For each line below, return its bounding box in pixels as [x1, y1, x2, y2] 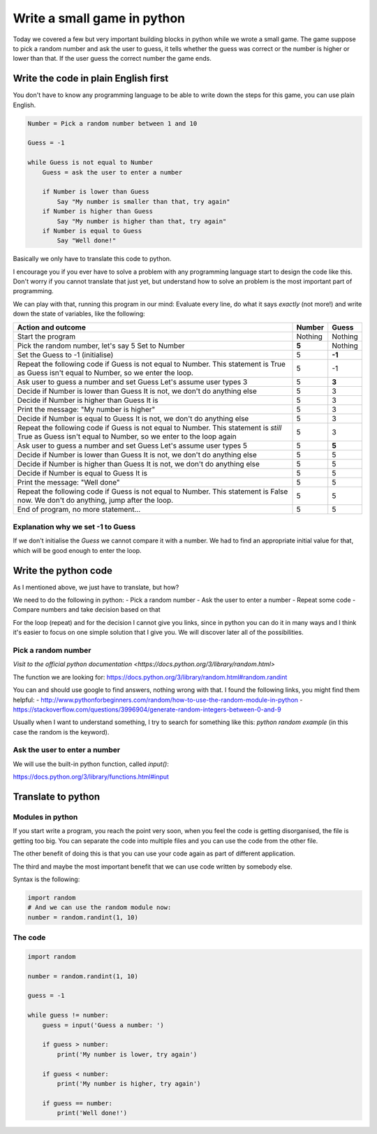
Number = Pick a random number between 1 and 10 [27, 119, 198, 127]
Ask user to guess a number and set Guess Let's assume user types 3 [17, 377, 248, 387]
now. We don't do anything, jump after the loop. [17, 495, 174, 505]
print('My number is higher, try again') [57, 1080, 201, 1087]
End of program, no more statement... [17, 504, 141, 514]
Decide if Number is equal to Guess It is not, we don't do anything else [17, 413, 249, 423]
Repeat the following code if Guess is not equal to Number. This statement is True [17, 359, 286, 369]
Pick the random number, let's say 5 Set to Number [17, 341, 185, 351]
